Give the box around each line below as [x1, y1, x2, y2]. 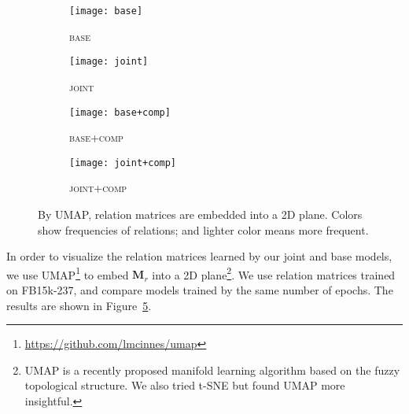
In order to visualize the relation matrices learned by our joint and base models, [6, 248, 392, 264]
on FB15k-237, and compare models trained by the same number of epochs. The [6, 282, 393, 298]
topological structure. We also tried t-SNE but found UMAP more [24, 377, 345, 394]
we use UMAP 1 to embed [6, 264, 129, 283]
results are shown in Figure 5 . [6, 297, 152, 313]
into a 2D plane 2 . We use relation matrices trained [152, 264, 396, 283]
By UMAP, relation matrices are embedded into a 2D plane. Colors [38, 206, 363, 222]
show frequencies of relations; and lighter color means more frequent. [38, 221, 369, 238]
